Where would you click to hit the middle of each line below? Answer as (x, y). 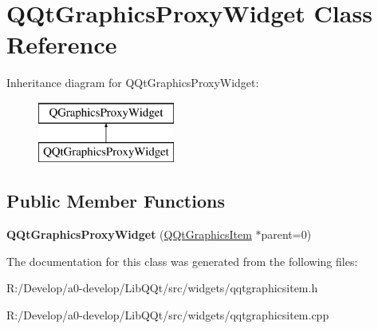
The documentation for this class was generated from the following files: (182, 261)
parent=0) (286, 234)
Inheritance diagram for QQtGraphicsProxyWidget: (133, 83)
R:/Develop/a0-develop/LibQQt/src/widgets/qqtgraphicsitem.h (162, 288)
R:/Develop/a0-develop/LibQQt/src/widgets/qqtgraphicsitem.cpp (168, 315)
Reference (62, 44)
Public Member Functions (116, 201)
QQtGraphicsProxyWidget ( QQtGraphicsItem (129, 234)
